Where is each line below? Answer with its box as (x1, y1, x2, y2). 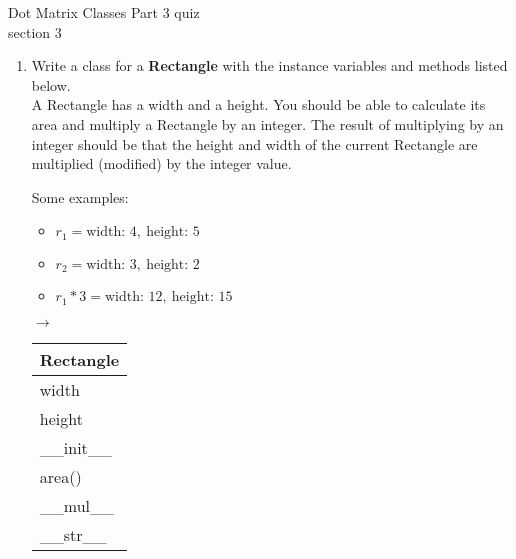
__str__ (39, 522, 107, 546)
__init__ (39, 435, 112, 459)
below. (31, 74, 71, 95)
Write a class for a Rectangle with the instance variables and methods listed (31, 55, 508, 76)
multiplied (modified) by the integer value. (31, 153, 292, 174)
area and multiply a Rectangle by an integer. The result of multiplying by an (31, 113, 504, 134)
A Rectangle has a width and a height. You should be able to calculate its (31, 94, 486, 115)
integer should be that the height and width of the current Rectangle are (31, 133, 478, 154)
